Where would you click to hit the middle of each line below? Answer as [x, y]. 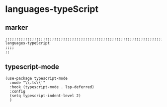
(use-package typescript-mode [37, 78]
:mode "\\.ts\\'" [28, 83]
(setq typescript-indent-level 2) [45, 96]
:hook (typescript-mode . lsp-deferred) [52, 87]
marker [17, 27]
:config [18, 91]
